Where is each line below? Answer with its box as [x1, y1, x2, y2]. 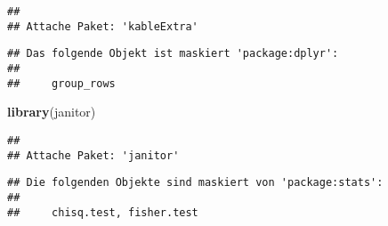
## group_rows [7, 77, 116, 90]
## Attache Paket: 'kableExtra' [7, 20, 198, 33]
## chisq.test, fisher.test [7, 206, 198, 219]
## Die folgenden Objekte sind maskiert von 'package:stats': [7, 176, 384, 190]
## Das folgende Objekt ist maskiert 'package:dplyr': [7, 47, 339, 61]
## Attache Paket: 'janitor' [7, 149, 180, 162]
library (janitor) [7, 102, 96, 121]
